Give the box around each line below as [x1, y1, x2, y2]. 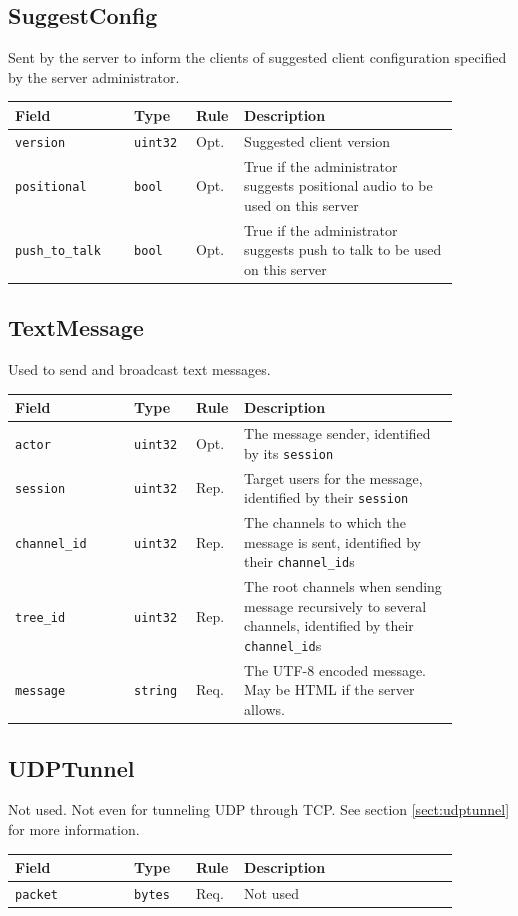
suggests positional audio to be [244, 175, 433, 196]
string [134, 684, 178, 699]
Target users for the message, [244, 467, 423, 488]
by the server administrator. [8, 66, 180, 87]
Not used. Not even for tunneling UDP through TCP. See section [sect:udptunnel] [8, 799, 510, 820]
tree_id [15, 610, 66, 625]
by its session [244, 442, 334, 463]
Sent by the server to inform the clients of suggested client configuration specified [8, 47, 507, 68]
